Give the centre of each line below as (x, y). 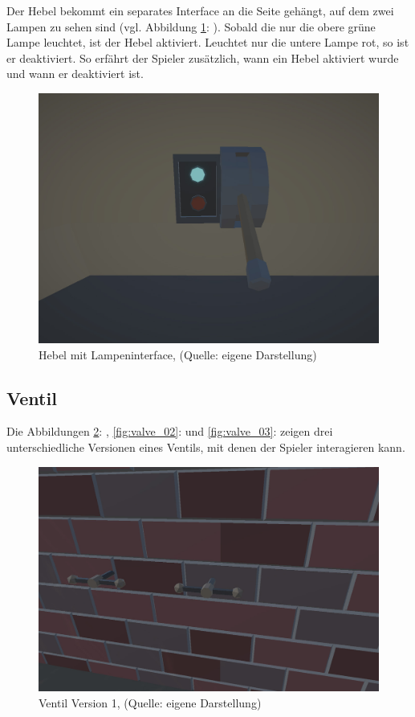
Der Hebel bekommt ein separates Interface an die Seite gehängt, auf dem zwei (200, 10)
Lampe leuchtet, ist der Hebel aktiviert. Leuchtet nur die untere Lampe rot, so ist (208, 42)
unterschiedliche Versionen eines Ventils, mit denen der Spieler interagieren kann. (206, 447)
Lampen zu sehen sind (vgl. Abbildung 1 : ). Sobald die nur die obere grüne (191, 26)
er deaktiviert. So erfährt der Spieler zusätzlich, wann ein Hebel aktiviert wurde (203, 57)
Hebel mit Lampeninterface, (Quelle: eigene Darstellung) (178, 354)
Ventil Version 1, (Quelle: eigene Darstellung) (150, 702)
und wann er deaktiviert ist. (75, 74)
